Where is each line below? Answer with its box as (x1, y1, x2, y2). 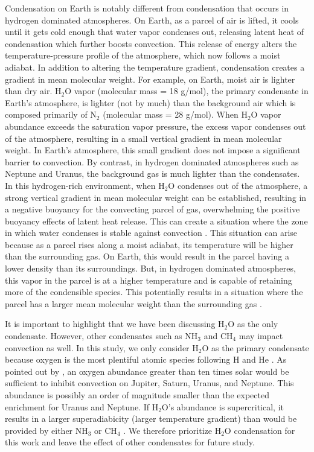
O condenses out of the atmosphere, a (168, 179, 308, 191)
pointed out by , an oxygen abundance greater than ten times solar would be (5, 364, 289, 377)
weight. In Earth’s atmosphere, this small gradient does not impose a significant (5, 144, 301, 156)
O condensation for (224, 424, 295, 436)
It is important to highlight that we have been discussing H (5, 317, 225, 330)
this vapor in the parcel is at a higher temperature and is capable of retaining (5, 273, 292, 286)
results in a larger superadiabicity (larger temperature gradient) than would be (5, 412, 297, 425)
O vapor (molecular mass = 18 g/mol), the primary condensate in (65, 84, 309, 97)
